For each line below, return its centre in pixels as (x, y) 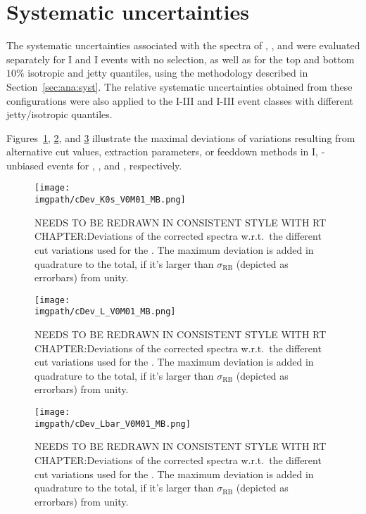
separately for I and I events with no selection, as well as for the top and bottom (181, 59)
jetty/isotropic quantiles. (59, 114)
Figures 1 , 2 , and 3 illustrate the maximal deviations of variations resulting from (181, 137)
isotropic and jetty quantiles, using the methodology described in (168, 73)
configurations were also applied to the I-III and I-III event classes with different (180, 100)
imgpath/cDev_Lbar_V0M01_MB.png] (113, 424)
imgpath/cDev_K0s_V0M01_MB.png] (110, 200)
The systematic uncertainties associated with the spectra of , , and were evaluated (183, 45)
